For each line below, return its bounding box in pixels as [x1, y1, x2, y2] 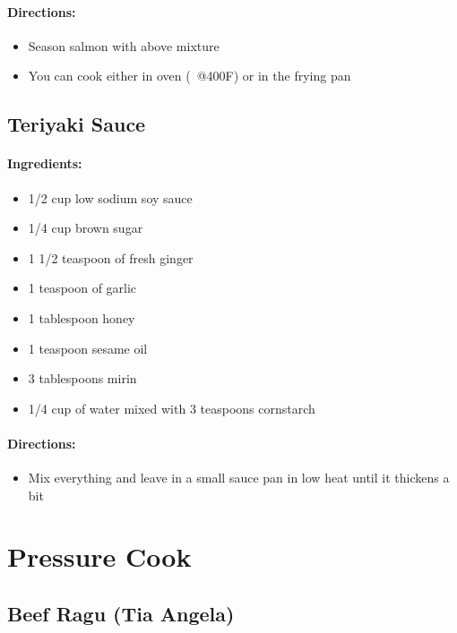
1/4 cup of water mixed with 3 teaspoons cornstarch [28, 398, 315, 417]
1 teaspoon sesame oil [28, 338, 148, 357]
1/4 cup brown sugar [28, 218, 143, 237]
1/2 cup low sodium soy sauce [28, 188, 193, 207]
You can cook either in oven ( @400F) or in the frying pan [28, 66, 351, 85]
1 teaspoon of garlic [28, 278, 137, 297]
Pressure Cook [7, 538, 192, 575]
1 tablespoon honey [28, 308, 135, 327]
